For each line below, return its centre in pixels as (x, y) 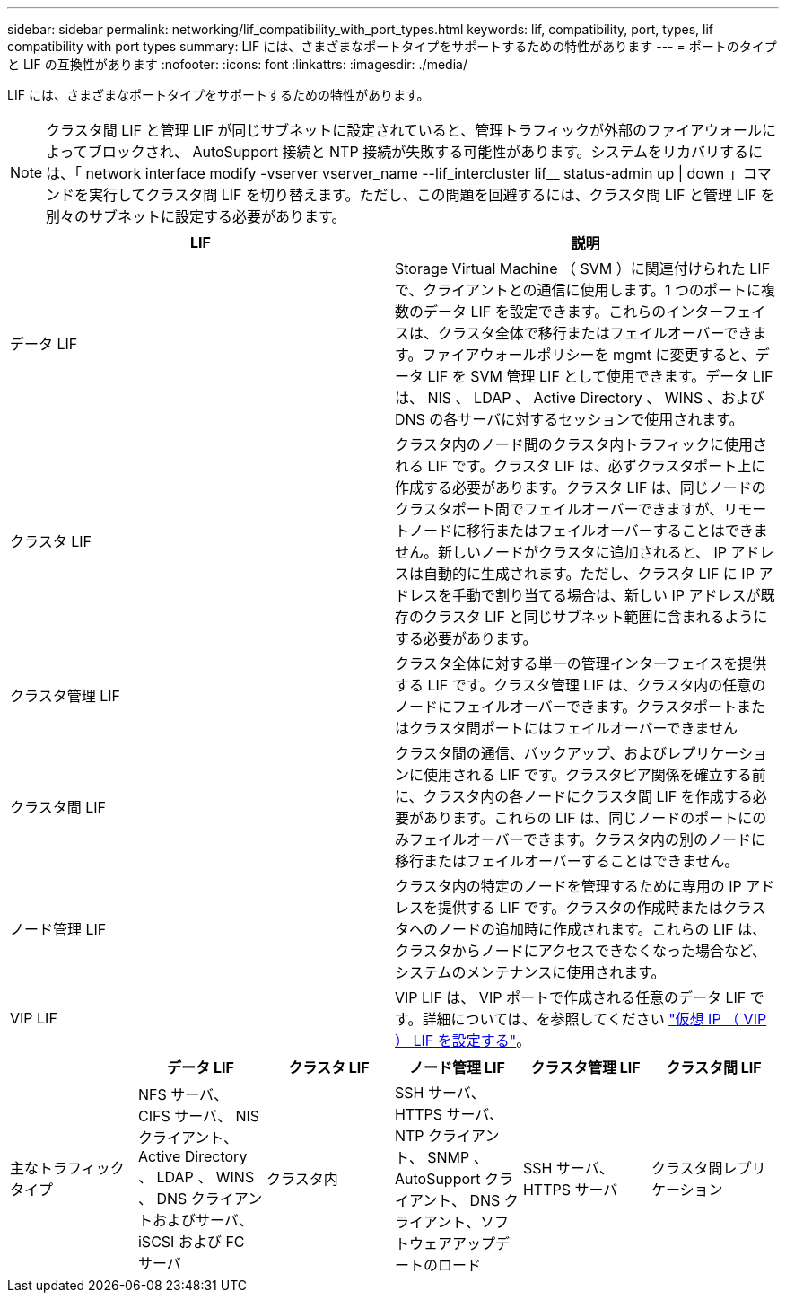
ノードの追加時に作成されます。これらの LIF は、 (603, 929)
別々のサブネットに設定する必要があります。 (196, 216)
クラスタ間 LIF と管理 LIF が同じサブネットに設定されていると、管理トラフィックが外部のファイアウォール (404, 130)
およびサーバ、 (202, 1220)
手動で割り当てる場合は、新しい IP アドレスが (607, 595)
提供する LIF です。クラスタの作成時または (581, 908)
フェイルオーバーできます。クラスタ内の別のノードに (587, 839)
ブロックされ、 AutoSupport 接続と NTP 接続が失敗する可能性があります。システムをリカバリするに (425, 152)
